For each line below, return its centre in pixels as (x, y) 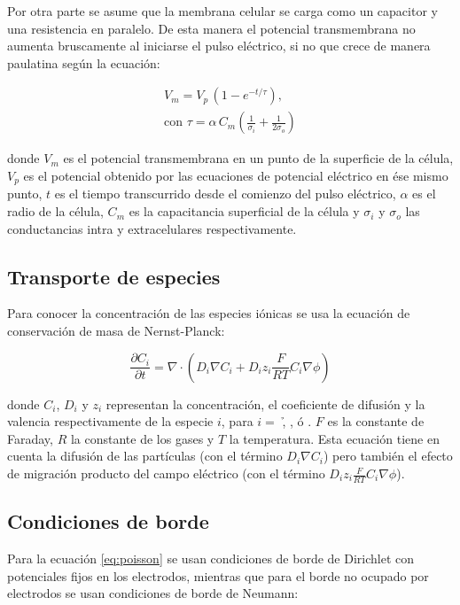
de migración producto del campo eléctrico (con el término (166, 473)
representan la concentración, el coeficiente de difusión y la (265, 403)
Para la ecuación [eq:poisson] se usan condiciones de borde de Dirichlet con (211, 558)
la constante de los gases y (142, 438)
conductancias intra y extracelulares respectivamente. (152, 228)
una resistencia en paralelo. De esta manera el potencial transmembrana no (211, 28)
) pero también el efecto (388, 456)
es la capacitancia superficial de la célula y (244, 211)
